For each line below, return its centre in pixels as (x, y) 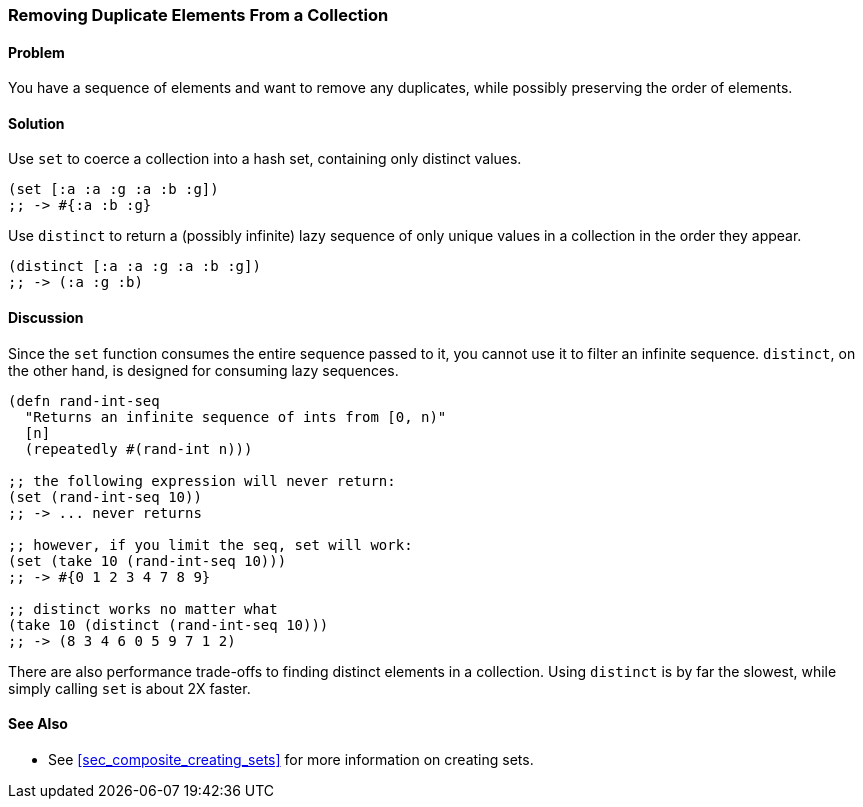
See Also (38, 724)
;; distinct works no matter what (143, 608)
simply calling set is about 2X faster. (129, 688)
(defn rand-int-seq (84, 400)
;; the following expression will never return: (202, 480)
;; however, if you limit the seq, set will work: (210, 544)
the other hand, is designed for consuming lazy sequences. (203, 370)
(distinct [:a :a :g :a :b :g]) (134, 266)
